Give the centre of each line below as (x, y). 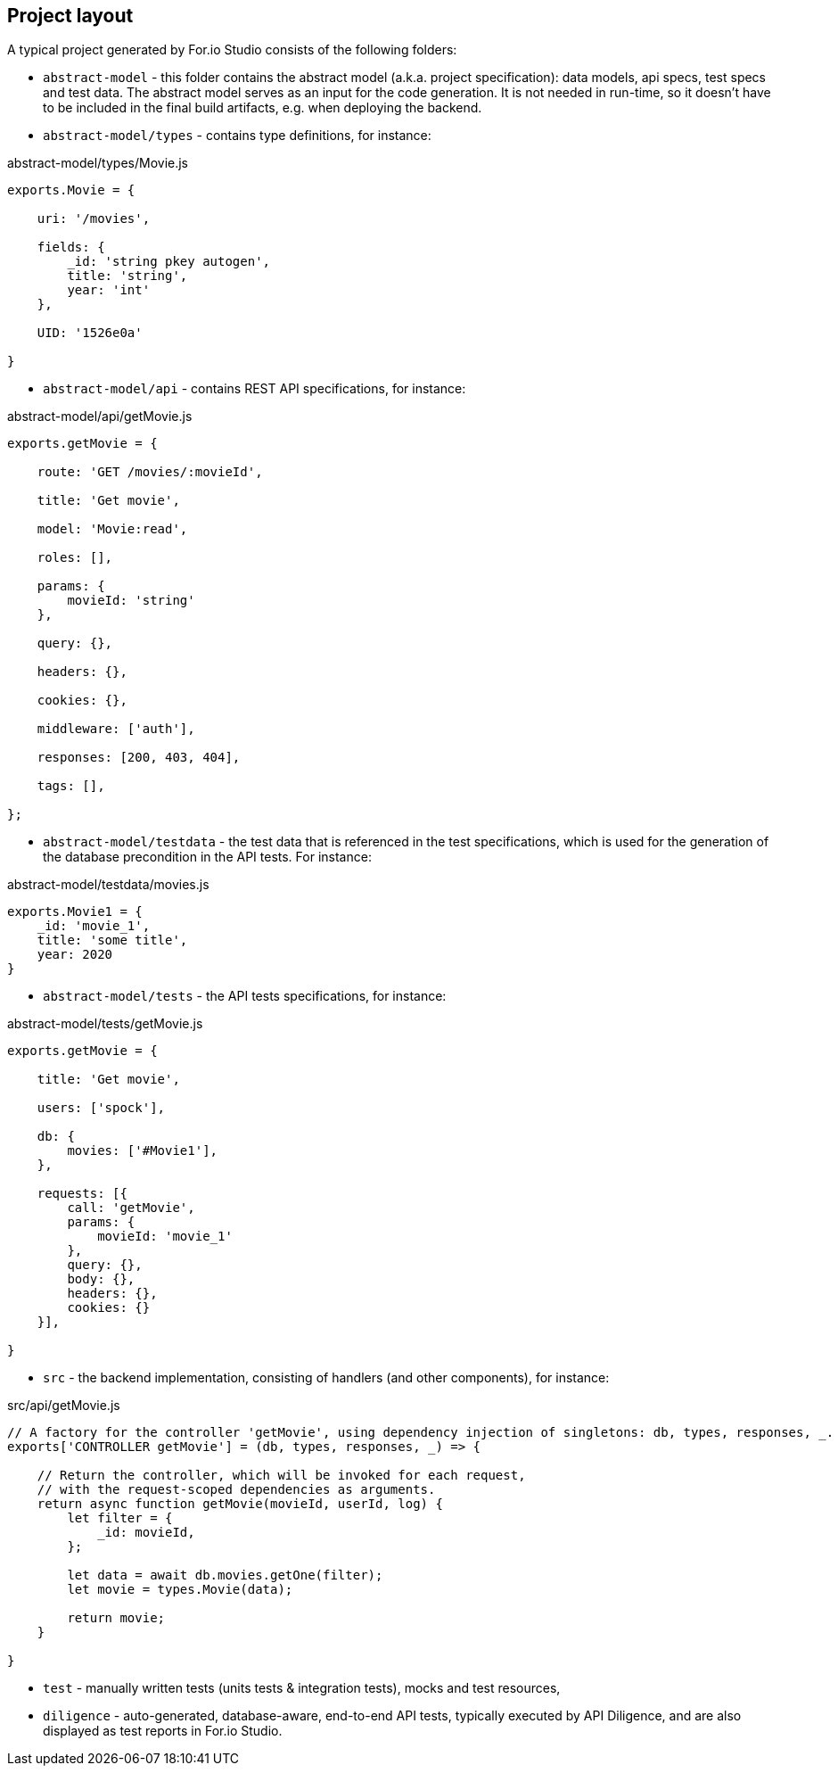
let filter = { (120, 1518)
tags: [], (71, 786)
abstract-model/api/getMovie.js (100, 416)
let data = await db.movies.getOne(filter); (225, 1575)
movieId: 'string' (131, 601)
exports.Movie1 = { (75, 912)
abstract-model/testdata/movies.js (108, 885)
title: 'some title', (112, 940)
